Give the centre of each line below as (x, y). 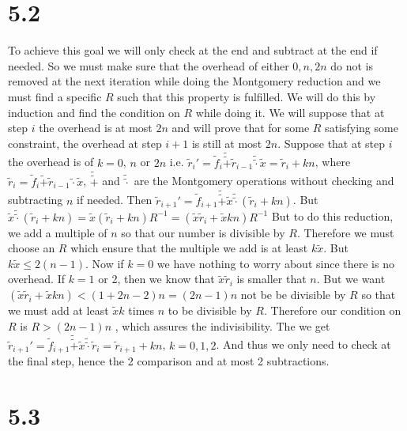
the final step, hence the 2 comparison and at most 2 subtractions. (169, 361)
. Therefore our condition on (332, 310)
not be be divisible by (293, 295)
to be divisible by (210, 310)
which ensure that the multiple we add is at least (189, 248)
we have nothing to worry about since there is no (275, 263)
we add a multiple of (58, 232)
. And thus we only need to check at (303, 344)
